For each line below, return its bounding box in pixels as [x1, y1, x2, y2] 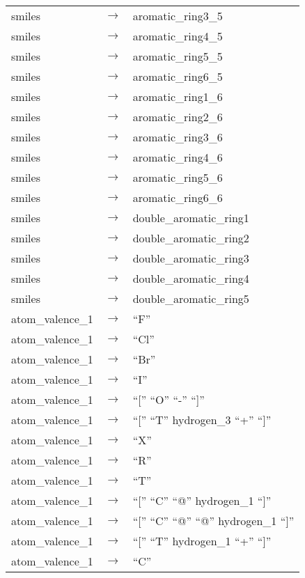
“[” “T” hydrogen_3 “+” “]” [132, 412, 272, 428]
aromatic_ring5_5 [132, 48, 223, 64]
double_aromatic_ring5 [132, 290, 249, 306]
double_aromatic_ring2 [132, 230, 249, 246]
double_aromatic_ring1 [132, 210, 249, 226]
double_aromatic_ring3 [132, 250, 249, 266]
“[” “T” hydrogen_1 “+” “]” [132, 533, 272, 549]
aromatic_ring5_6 [132, 169, 223, 185]
